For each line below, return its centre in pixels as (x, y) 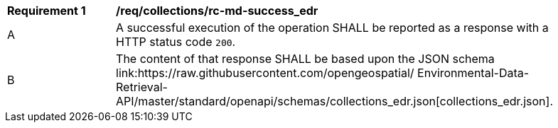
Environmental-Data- (473, 73)
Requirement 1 (47, 11)
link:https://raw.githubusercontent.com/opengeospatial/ (265, 73)
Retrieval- (142, 87)
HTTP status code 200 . (176, 42)
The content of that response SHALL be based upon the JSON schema (305, 59)
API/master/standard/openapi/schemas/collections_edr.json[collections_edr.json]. (334, 101)
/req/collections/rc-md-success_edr (217, 11)
